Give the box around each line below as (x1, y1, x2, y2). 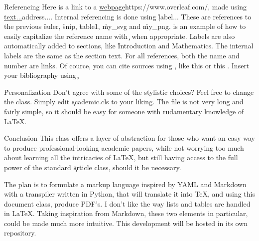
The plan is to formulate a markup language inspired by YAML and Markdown (4, 179, 247, 189)
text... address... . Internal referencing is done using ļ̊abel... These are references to (4, 11, 252, 21)
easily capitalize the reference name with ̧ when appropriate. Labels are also (4, 30, 235, 41)
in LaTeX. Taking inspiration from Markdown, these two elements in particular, (4, 208, 248, 219)
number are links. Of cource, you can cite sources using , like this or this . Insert (4, 60, 250, 70)
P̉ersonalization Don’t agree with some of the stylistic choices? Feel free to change (4, 86, 254, 97)
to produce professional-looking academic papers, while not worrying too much (4, 142, 244, 153)
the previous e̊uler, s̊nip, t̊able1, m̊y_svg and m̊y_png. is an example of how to (4, 21, 246, 31)
